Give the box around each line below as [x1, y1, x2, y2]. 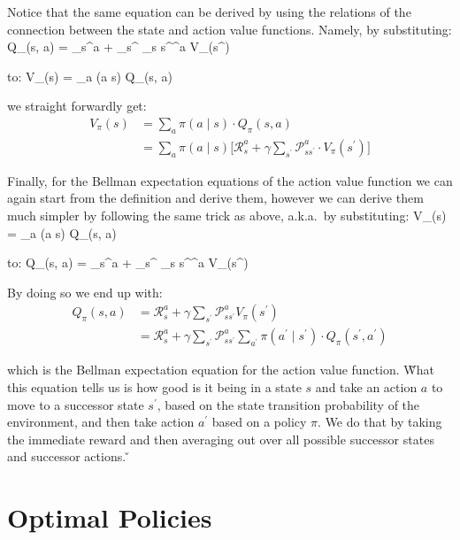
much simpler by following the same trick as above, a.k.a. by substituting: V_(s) [7, 206, 447, 225]
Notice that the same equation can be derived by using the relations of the [7, 3, 411, 20]
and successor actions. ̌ [7, 447, 130, 466]
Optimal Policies [7, 499, 212, 536]
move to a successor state [7, 395, 144, 413]
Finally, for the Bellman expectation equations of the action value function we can [7, 171, 453, 189]
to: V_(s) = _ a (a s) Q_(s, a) [7, 66, 172, 85]
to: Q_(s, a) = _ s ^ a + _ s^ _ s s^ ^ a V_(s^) [7, 253, 249, 272]
